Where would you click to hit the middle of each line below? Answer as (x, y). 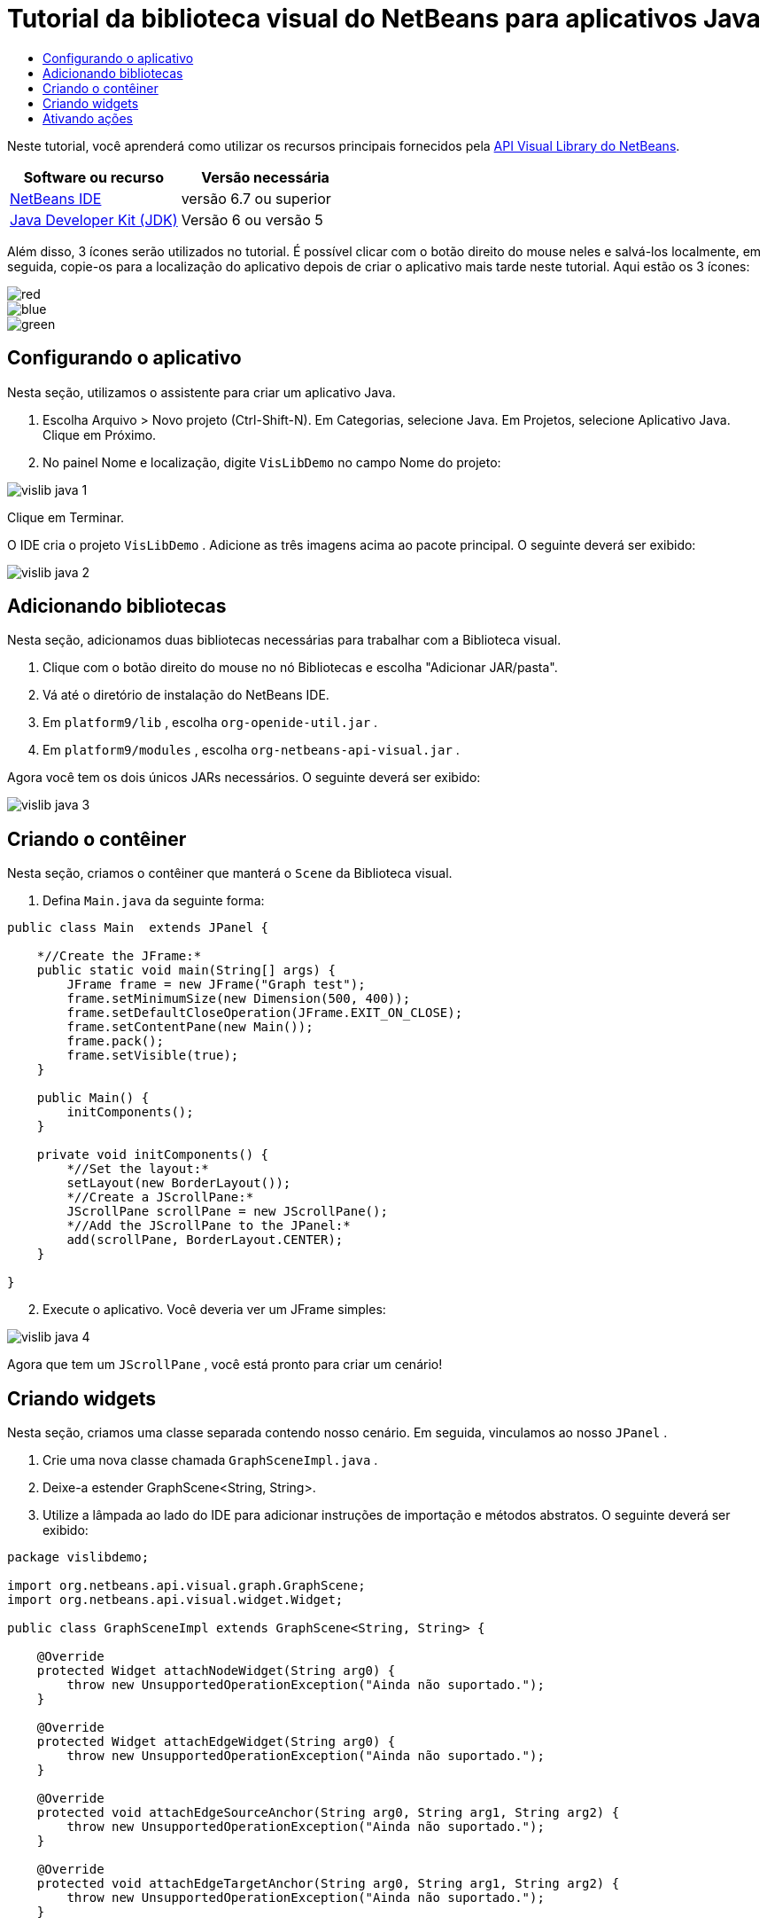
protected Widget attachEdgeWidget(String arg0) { (216, 1742)
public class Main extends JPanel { (138, 928)
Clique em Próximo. (100, 434)
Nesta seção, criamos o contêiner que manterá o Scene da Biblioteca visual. (230, 873)
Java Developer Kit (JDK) (94, 219)
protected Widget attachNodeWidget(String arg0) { (216, 1671)
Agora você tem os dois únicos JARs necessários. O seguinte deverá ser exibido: (244, 778)
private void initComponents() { (153, 1155)
